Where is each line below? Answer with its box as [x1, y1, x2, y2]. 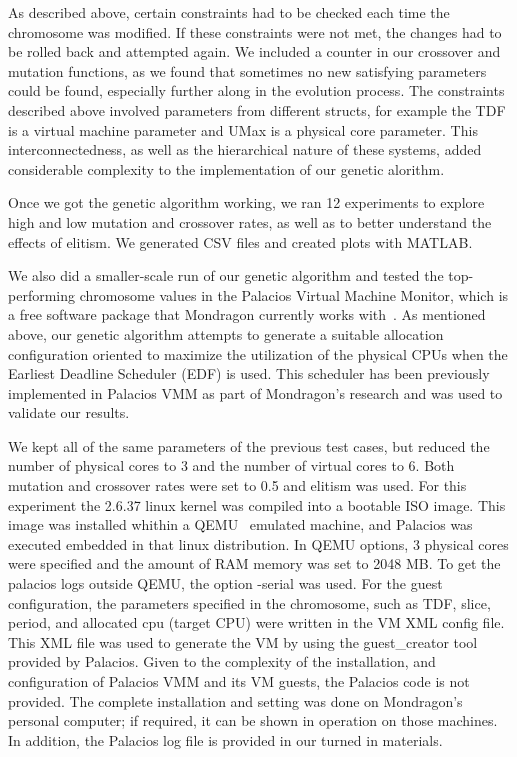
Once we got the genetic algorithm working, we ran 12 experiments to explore [8, 192, 485, 213]
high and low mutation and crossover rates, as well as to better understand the [8, 211, 492, 232]
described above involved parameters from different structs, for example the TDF [8, 99, 506, 120]
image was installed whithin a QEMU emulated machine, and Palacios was [8, 514, 473, 535]
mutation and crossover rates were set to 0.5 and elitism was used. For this [8, 475, 467, 496]
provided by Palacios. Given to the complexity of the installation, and [8, 651, 436, 672]
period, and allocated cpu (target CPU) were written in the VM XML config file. [8, 612, 505, 633]
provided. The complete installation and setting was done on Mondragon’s [8, 690, 463, 711]
